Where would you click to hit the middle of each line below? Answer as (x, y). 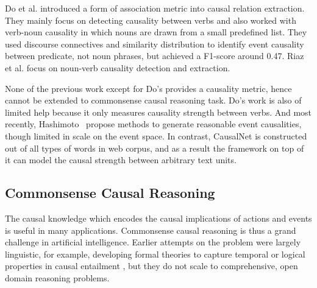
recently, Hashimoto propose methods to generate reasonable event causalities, (153, 124)
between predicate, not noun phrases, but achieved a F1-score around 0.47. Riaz (155, 56)
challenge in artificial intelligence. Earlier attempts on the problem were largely (153, 242)
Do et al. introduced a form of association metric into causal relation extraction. (155, 8)
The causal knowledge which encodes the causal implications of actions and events (158, 218)
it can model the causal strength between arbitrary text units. (121, 160)
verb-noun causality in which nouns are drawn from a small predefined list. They (156, 32)
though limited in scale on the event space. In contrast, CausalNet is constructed (156, 135)
